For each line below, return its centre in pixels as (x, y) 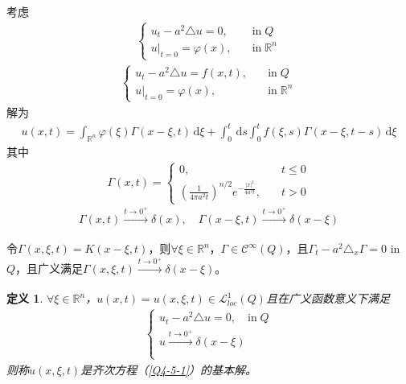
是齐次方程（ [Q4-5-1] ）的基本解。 (168, 369)
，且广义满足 (49, 268)
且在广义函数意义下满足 (328, 298)
